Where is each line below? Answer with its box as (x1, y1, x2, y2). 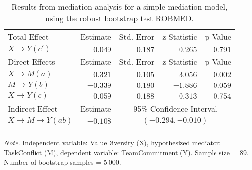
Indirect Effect (8, 103, 58, 114)
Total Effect (8, 31, 49, 42)
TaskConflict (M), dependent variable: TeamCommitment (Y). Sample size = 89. (4, 147, 249, 157)
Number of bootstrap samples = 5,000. (4, 157, 121, 167)
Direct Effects (8, 56, 55, 67)
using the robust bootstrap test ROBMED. (45, 12, 194, 24)
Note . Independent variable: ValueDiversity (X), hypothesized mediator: (4, 138, 221, 147)
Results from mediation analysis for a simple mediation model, (11, 1, 228, 12)
